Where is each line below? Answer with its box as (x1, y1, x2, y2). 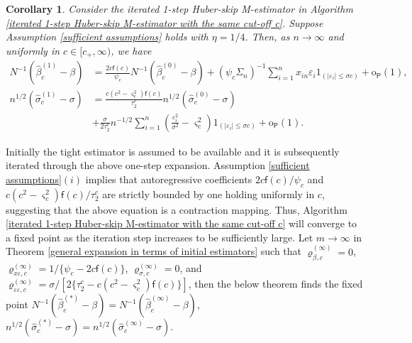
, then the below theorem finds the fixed (188, 276, 363, 291)
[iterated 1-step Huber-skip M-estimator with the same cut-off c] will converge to (6, 216, 357, 231)
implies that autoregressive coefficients (85, 171, 252, 186)
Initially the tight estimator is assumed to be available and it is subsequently (6, 143, 340, 158)
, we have (111, 43, 152, 58)
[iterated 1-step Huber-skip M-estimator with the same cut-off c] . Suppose (6, 15, 323, 30)
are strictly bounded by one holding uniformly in (102, 186, 315, 201)
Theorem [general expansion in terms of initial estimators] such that (6, 244, 302, 258)
